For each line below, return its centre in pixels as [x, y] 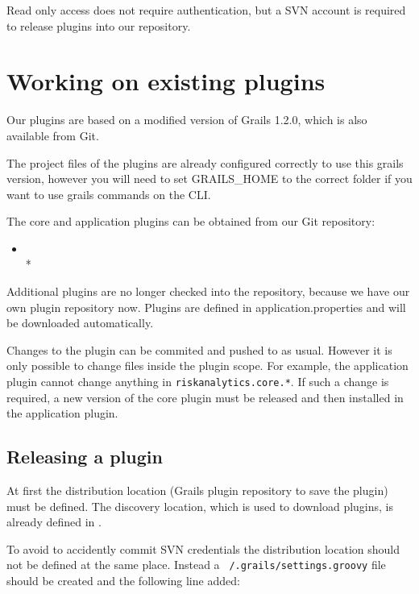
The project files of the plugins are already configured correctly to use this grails [205, 162]
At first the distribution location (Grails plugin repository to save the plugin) [197, 490]
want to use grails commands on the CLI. [109, 194]
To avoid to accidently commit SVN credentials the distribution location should [203, 548]
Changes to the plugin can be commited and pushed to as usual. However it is [199, 349]
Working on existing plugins [166, 81]
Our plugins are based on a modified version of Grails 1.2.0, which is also [187, 120]
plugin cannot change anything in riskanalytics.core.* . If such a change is [198, 382]
